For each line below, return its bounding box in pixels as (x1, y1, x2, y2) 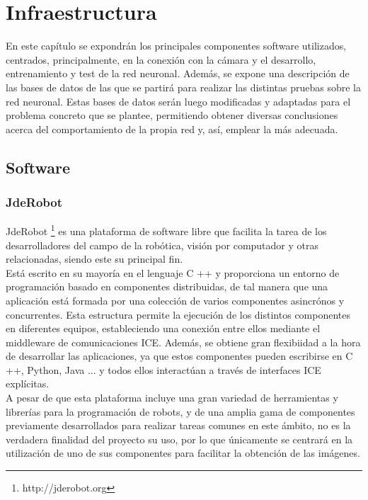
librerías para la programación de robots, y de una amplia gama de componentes (6, 404, 355, 419)
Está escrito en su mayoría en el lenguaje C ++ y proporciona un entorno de (6, 265, 340, 280)
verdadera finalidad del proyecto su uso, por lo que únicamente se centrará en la (6, 431, 353, 446)
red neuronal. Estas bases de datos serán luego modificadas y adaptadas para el (6, 93, 351, 108)
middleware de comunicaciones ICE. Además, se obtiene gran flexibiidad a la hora (6, 334, 361, 349)
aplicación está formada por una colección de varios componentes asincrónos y (6, 292, 345, 307)
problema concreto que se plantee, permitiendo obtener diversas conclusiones (6, 108, 338, 123)
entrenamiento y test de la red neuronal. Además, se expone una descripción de (6, 66, 350, 81)
